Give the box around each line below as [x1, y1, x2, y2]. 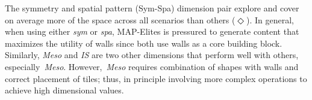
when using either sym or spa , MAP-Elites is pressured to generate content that [5, 25, 299, 38]
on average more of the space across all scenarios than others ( [5, 13, 236, 26]
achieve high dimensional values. [5, 84, 124, 96]
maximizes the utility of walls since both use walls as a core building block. [5, 37, 282, 49]
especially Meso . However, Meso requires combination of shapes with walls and [5, 60, 299, 72]
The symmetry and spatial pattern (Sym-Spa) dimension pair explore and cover [5, 2, 299, 14]
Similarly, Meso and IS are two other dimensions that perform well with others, [5, 49, 299, 61]
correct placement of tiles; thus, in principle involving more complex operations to [5, 72, 307, 84]
